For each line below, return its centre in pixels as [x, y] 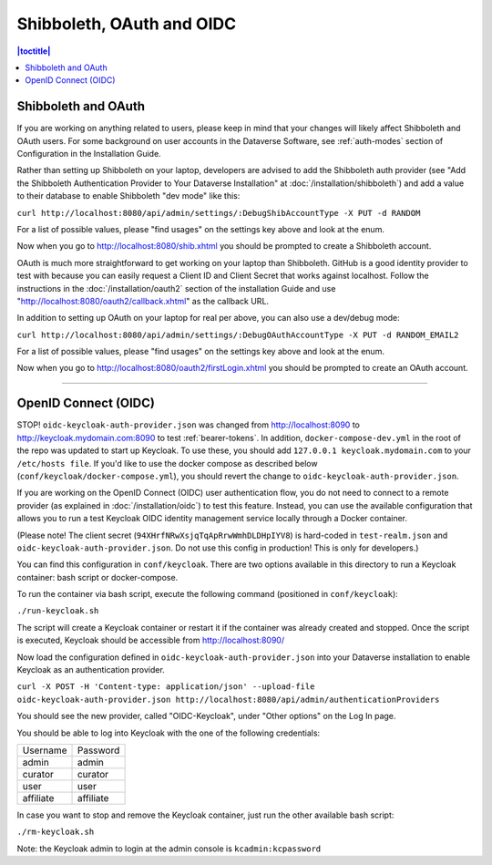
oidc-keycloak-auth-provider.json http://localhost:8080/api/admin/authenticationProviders [228, 699]
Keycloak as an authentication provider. [91, 670]
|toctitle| [34, 51]
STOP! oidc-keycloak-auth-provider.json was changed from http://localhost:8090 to [188, 425]
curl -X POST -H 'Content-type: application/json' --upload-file [166, 687]
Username [45, 750]
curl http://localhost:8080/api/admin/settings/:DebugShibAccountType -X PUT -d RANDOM [219, 213]
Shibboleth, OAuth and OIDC [127, 24]
